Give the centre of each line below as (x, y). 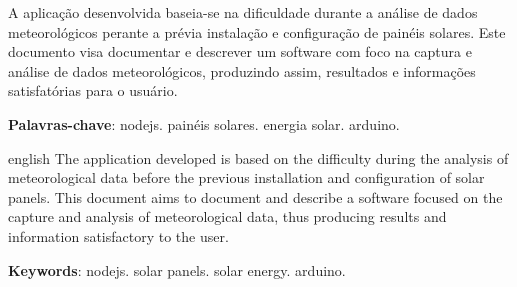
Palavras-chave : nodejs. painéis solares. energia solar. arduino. (204, 123)
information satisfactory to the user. (118, 235)
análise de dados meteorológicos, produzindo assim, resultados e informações (242, 70)
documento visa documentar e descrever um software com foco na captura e (240, 51)
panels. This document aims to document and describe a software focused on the (255, 196)
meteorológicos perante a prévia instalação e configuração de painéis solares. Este (257, 31)
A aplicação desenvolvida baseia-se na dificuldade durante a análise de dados (243, 12)
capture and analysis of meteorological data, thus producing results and (227, 216)
